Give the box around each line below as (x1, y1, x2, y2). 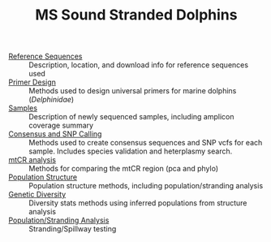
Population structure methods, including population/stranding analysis (28, 181, 264, 191)
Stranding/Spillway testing (28, 224, 117, 234)
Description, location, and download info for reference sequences (28, 60, 249, 70)
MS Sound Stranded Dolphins (35, 6, 238, 24)
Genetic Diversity (8, 189, 67, 200)
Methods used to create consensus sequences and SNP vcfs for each (28, 138, 263, 148)
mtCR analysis (8, 155, 57, 165)
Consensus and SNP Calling (8, 129, 102, 139)
